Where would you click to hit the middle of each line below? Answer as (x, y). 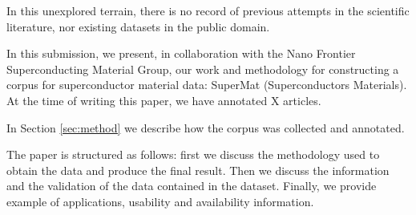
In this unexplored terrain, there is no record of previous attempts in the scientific (208, 10)
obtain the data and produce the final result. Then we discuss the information (198, 170)
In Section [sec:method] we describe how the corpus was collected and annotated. (206, 127)
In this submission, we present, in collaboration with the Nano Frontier (181, 53)
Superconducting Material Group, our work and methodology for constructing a (203, 69)
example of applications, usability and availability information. (160, 201)
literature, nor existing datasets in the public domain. (138, 26)
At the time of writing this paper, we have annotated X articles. (164, 100)
